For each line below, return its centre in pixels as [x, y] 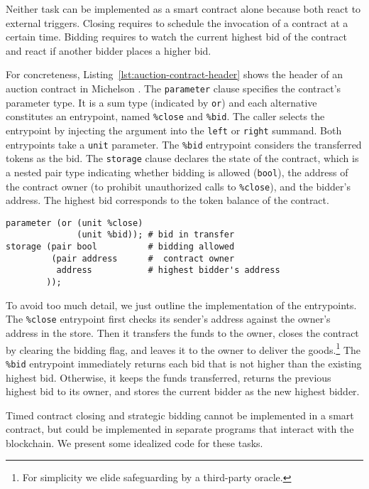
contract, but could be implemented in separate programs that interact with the [180, 429]
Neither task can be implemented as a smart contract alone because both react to [183, 9]
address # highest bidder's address [168, 270]
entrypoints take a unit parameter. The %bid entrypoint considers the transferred [184, 144]
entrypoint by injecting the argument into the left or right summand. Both [174, 130]
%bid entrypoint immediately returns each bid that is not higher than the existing [184, 363]
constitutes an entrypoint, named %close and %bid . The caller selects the [165, 116]
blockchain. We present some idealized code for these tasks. [134, 442]
